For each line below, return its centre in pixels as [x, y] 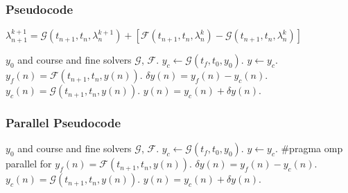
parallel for [29, 164]
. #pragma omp [309, 148]
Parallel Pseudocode [63, 123]
